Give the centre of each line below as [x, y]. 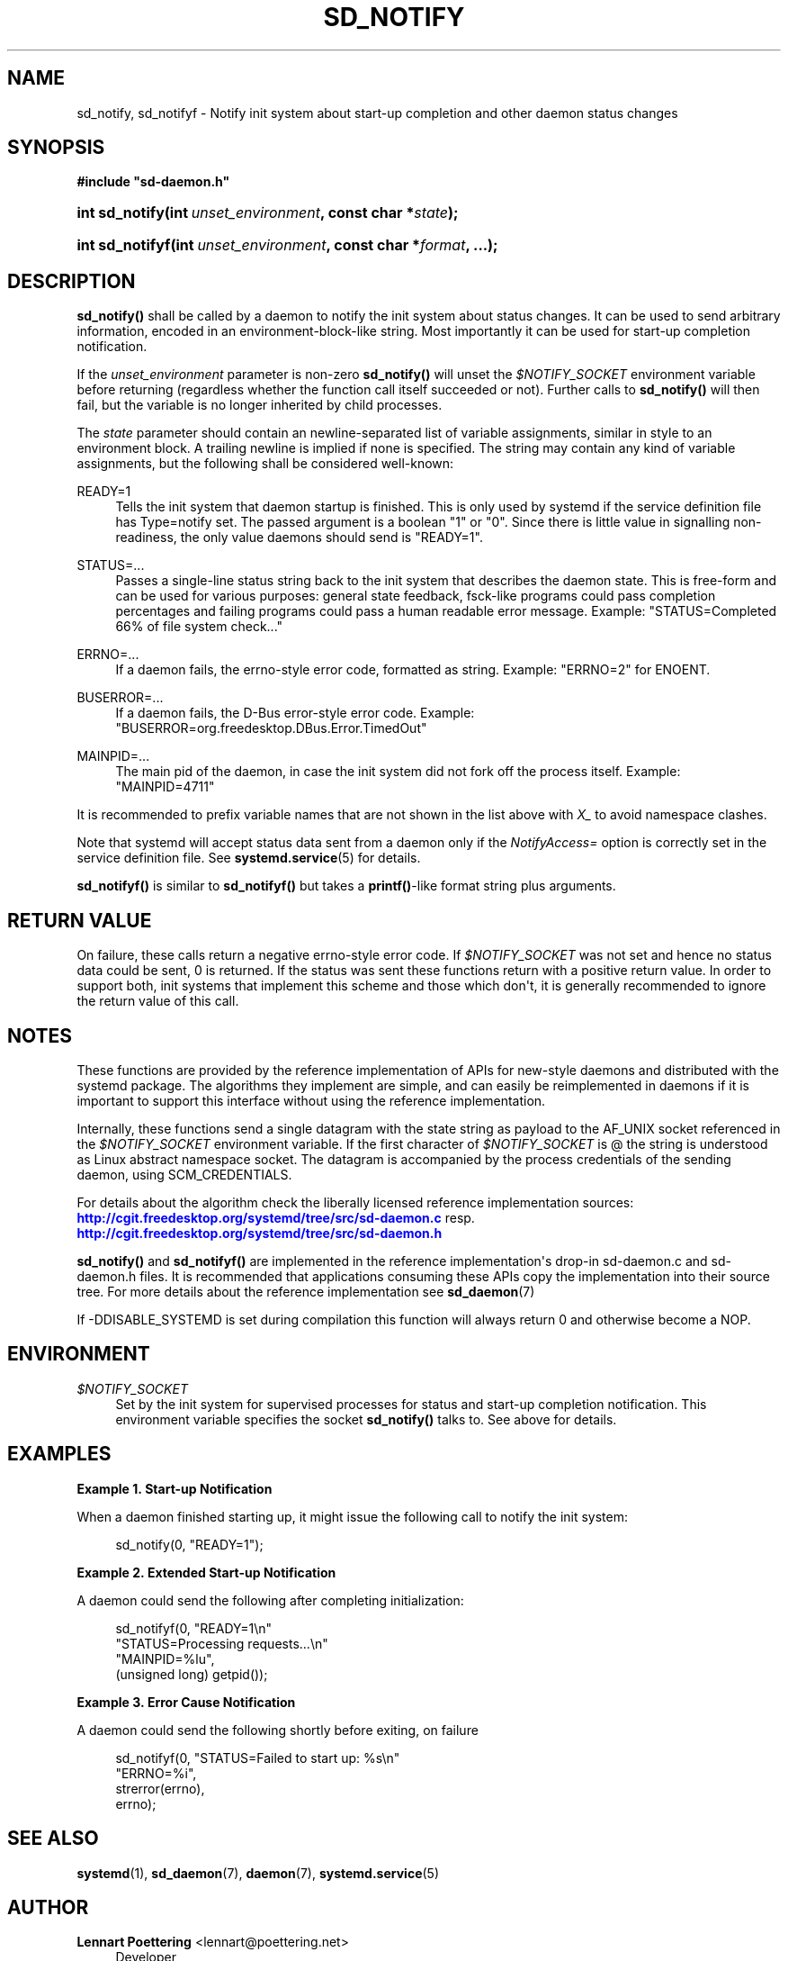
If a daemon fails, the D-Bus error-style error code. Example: [295, 713]
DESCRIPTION [72, 281]
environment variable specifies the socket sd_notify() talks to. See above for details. [366, 1419]
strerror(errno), [160, 1788]
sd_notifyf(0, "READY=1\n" [194, 1628]
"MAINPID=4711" [165, 787]
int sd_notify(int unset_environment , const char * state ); [268, 213]
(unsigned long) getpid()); [192, 1674]
